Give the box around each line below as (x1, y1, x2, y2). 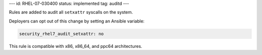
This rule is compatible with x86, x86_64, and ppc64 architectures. (9, 43, 143, 49)
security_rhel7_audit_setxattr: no (19, 31, 104, 36)
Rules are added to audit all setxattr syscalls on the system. (9, 10, 133, 15)
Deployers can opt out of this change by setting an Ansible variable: (9, 18, 145, 24)
